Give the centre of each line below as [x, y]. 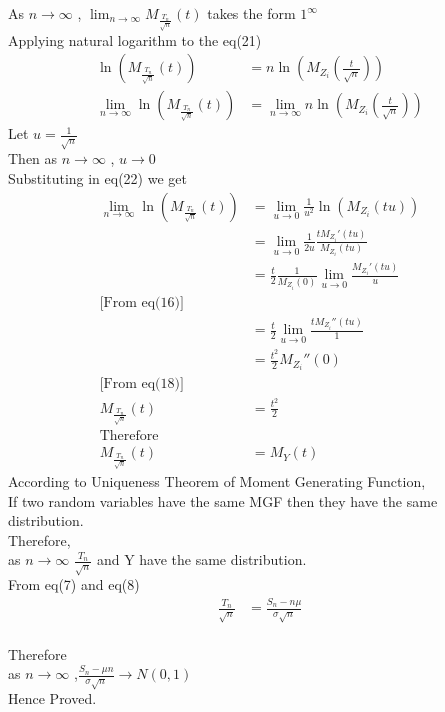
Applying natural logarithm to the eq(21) [135, 39]
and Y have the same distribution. [201, 559]
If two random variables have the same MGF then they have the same [223, 500]
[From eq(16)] [141, 302]
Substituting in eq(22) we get [97, 177]
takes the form [251, 13]
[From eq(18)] [141, 383]
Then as [33, 158]
